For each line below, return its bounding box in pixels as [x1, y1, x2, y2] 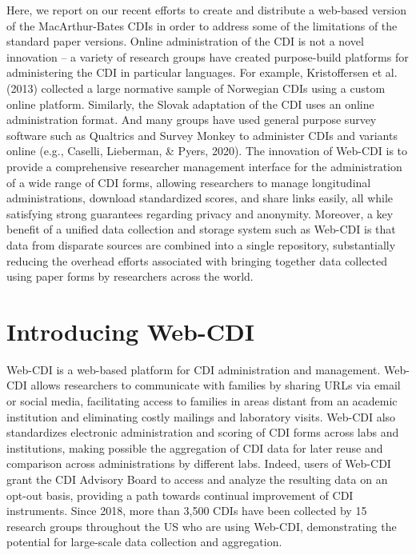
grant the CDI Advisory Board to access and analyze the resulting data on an [6, 470, 388, 487]
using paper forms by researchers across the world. [6, 268, 254, 285]
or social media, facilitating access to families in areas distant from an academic [6, 393, 398, 409]
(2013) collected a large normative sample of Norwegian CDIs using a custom [6, 79, 386, 96]
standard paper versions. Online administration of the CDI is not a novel [6, 33, 364, 50]
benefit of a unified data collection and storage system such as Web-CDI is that [6, 221, 396, 238]
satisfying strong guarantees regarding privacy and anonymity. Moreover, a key [6, 205, 394, 222]
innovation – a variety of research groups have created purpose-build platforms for [6, 48, 409, 65]
